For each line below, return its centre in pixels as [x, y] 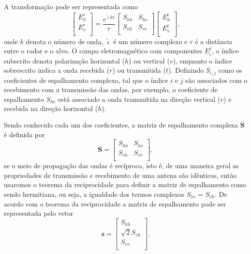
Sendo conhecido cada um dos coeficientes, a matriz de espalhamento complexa [121, 125]
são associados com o [216, 80]
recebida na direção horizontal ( [51, 108]
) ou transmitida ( [139, 70]
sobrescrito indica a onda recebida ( [57, 70]
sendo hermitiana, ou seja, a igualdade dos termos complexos [94, 194]
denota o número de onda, [65, 41]
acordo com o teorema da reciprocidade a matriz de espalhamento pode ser [115, 203]
